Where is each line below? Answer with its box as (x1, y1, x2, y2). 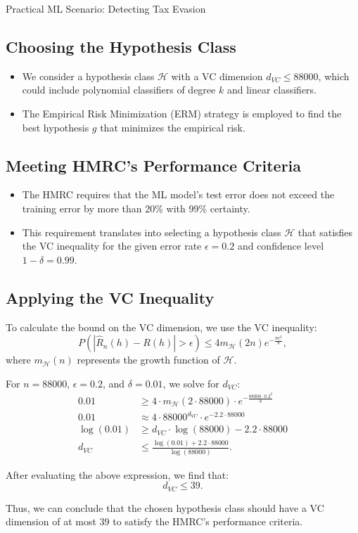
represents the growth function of (77, 352, 220, 367)
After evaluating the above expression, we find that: (6, 467, 229, 482)
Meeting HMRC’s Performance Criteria (6, 154, 302, 176)
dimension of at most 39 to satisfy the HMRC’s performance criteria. (6, 514, 303, 529)
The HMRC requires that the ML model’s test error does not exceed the (22, 187, 335, 202)
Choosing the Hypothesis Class (6, 35, 236, 57)
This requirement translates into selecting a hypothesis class (22, 224, 281, 239)
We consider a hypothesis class (22, 68, 155, 83)
